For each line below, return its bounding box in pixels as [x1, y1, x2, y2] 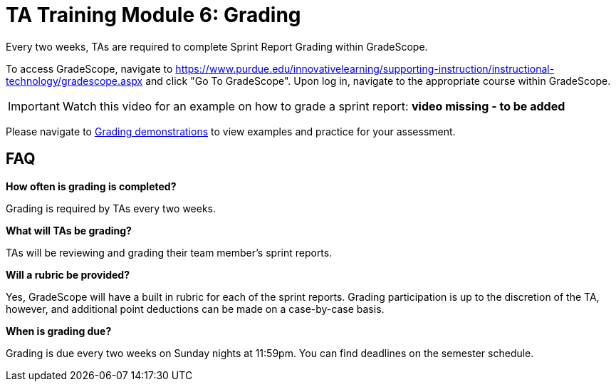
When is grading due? [6, 324, 112, 337]
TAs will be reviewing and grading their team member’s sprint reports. [6, 246, 333, 259]
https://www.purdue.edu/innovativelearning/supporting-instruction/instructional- [175, 62, 555, 75]
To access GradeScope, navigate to [6, 62, 173, 75]
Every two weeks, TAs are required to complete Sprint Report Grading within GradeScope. [6, 40, 428, 53]
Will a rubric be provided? [6, 268, 130, 281]
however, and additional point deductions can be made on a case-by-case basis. [6, 302, 385, 315]
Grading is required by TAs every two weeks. [6, 202, 216, 215]
